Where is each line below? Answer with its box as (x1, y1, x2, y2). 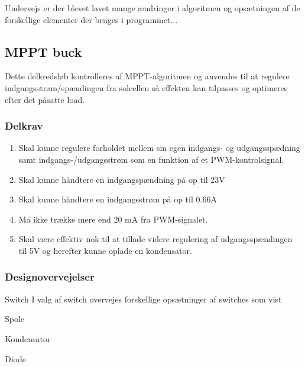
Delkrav (5, 118, 43, 133)
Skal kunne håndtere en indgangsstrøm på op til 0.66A (18, 193, 217, 205)
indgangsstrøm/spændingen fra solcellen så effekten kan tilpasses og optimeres (5, 81, 288, 94)
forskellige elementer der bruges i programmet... (5, 13, 178, 25)
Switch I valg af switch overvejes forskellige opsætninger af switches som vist (5, 292, 282, 305)
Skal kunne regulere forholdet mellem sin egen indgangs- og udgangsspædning (18, 141, 300, 154)
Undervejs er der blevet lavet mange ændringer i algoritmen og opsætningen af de (5, 2, 300, 14)
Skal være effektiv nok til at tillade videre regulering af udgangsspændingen (18, 233, 293, 245)
